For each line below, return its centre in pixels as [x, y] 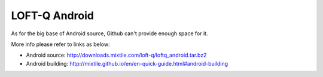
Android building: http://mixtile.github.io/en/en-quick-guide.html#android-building [127, 63]
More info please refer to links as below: [60, 44]
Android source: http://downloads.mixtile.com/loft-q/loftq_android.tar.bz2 [116, 55]
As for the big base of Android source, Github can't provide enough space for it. [109, 33]
